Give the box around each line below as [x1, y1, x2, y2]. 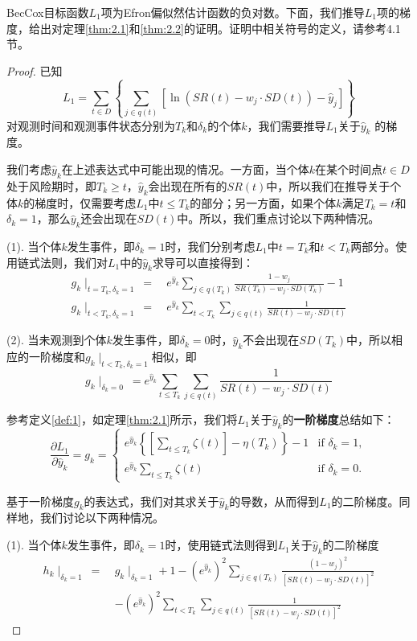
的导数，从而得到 [229, 492, 320, 509]
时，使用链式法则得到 [165, 536, 278, 553]
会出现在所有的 [148, 177, 227, 194]
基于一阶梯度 [6, 492, 74, 509]
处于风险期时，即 [6, 177, 96, 194]
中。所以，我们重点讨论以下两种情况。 [177, 210, 380, 227]
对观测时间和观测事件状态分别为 [6, 117, 175, 134]
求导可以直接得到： [153, 253, 254, 270]
